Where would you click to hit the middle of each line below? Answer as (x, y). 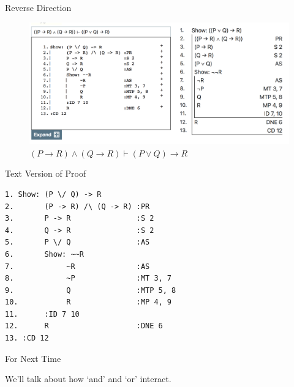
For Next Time (33, 358)
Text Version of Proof (46, 173)
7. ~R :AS (77, 266)
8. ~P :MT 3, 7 (89, 278)
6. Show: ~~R (44, 254)
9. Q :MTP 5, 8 (91, 290)
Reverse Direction (38, 7)
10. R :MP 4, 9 (89, 302)
